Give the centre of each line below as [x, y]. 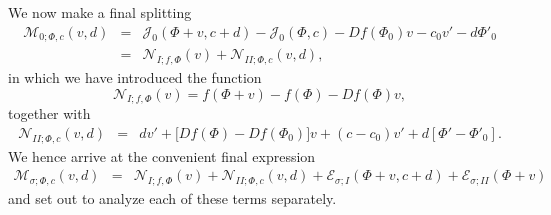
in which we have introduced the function [135, 76]
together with [49, 113]
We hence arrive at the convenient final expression [162, 155]
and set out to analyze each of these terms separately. [172, 198]
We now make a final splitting [100, 12]
